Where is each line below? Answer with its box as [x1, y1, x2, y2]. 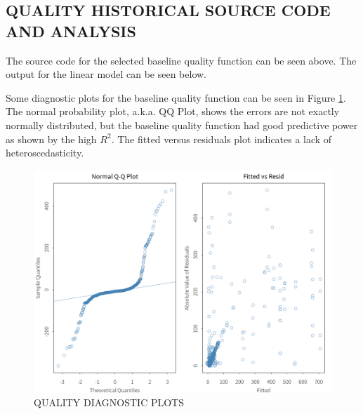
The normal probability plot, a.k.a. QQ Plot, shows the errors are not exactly [6, 104, 340, 119]
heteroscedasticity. [6, 145, 84, 160]
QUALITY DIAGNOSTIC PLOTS [34, 395, 184, 410]
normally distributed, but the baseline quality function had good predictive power [6, 117, 358, 132]
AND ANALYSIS [6, 20, 136, 41]
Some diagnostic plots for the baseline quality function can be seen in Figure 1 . [6, 90, 346, 105]
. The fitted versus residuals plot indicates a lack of [111, 131, 332, 146]
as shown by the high [6, 131, 97, 146]
